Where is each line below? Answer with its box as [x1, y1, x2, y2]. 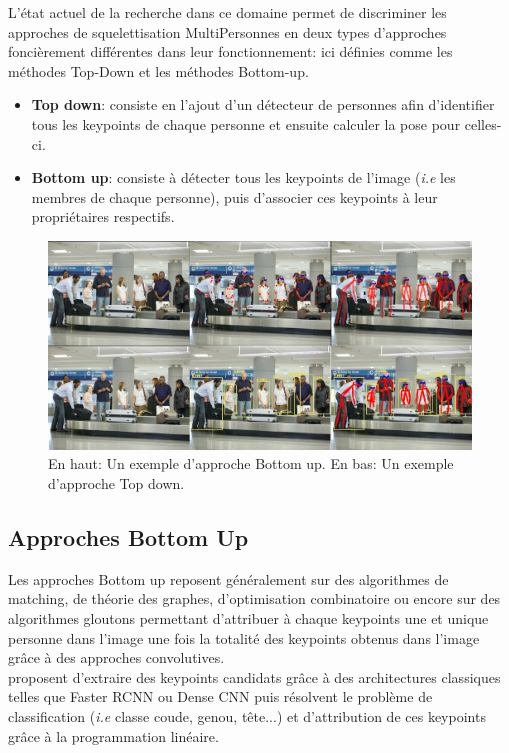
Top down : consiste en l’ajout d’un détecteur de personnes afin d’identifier [31, 94, 495, 115]
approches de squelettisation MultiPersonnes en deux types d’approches [8, 21, 447, 42]
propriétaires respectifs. [31, 206, 175, 227]
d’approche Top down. [48, 473, 185, 494]
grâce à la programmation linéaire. [8, 725, 219, 746]
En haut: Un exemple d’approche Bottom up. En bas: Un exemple [48, 453, 454, 474]
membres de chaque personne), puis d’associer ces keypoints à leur [31, 186, 438, 207]
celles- [464, 113, 502, 134]
